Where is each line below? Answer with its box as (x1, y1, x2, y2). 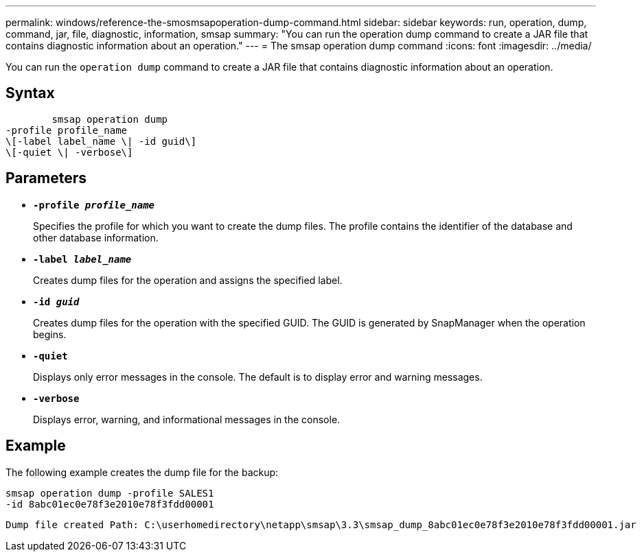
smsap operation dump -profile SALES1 (5, 487, 214, 499)
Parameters (5, 169, 87, 187)
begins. (33, 328, 67, 340)
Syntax (5, 84, 55, 102)
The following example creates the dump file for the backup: (5, 466, 279, 478)
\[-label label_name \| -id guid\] (5, 135, 197, 147)
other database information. (33, 231, 159, 244)
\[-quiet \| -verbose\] (5, 146, 133, 158)
